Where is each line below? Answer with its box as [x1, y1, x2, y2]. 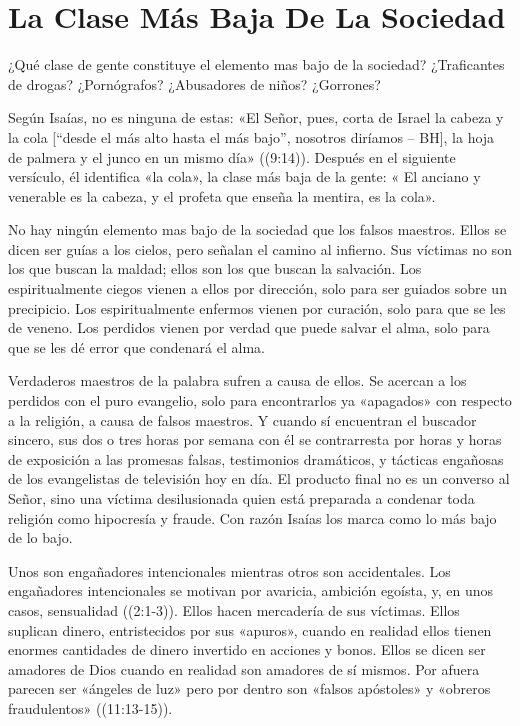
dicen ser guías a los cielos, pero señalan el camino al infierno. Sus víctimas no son [8, 238, 512, 259]
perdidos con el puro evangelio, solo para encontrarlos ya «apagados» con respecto [8, 390, 512, 411]
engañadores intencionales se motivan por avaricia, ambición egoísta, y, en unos [8, 580, 494, 601]
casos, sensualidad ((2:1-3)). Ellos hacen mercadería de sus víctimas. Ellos [8, 599, 460, 620]
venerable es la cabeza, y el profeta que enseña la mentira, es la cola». [8, 185, 436, 206]
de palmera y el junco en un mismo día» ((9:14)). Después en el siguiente [8, 146, 456, 167]
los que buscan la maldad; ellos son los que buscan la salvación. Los [8, 258, 422, 279]
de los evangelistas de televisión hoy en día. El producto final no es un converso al [8, 468, 510, 489]
